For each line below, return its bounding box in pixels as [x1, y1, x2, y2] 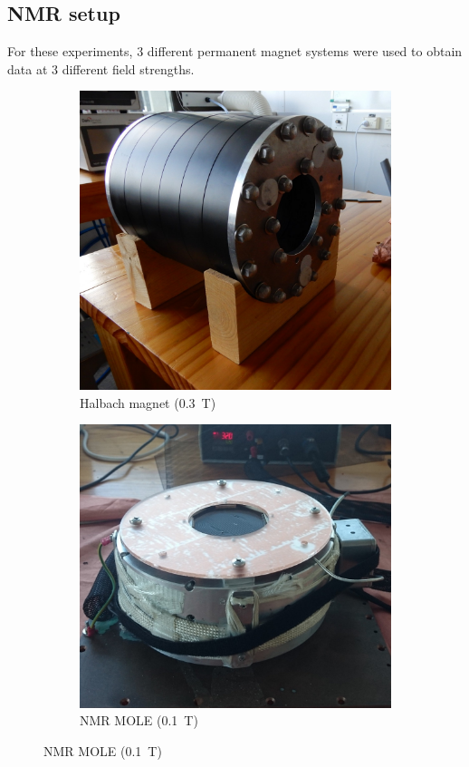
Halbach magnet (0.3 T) [80, 393, 216, 412]
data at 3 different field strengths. [7, 59, 195, 78]
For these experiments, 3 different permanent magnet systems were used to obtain [7, 42, 463, 61]
